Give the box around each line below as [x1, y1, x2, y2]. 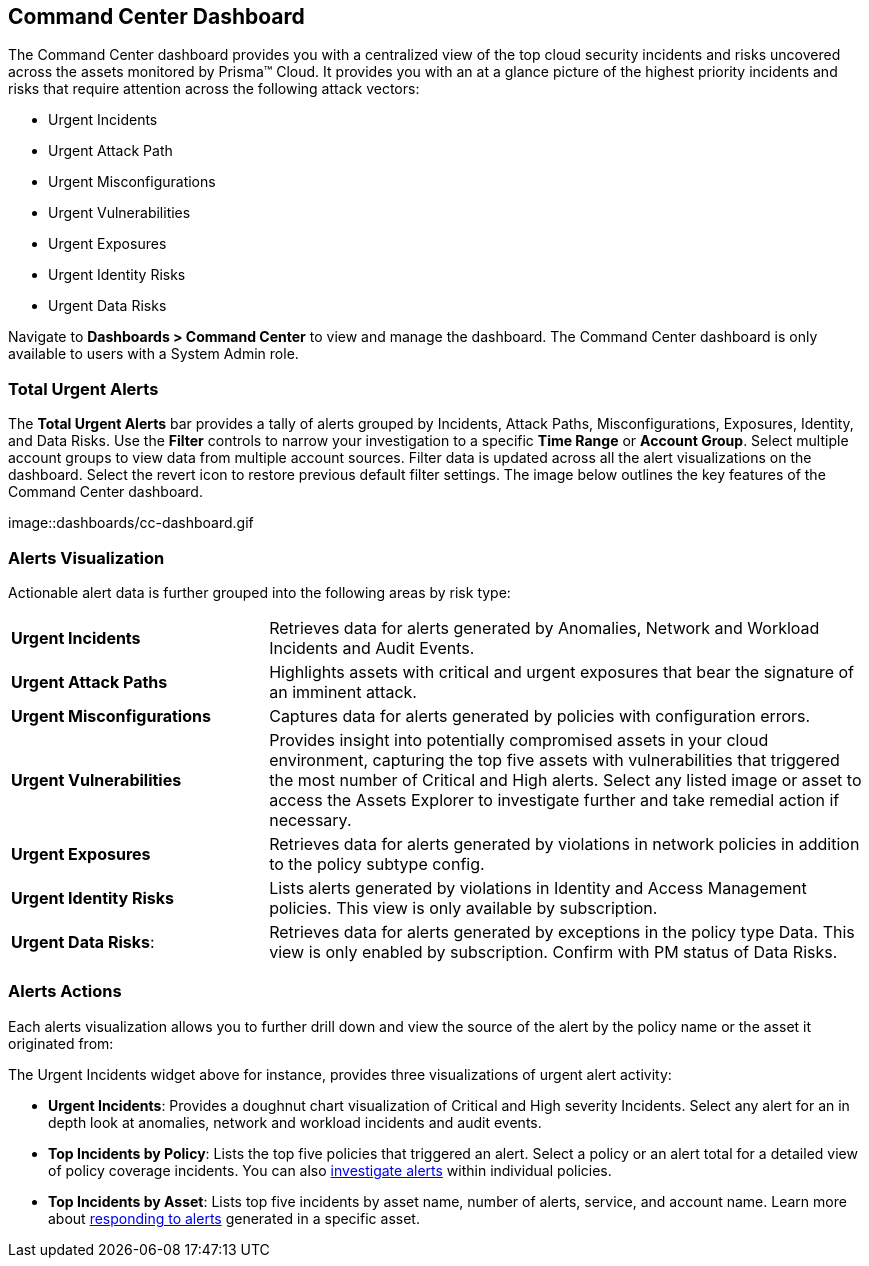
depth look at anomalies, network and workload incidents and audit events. [48, 1113, 542, 1131]
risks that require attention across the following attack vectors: [8, 80, 420, 98]
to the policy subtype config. [269, 853, 485, 874]
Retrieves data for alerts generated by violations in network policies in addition [269, 833, 860, 854]
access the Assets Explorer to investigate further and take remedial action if [269, 789, 840, 810]
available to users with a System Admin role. [8, 345, 299, 363]
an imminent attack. [269, 681, 417, 702]
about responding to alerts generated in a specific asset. [48, 1209, 420, 1227]
